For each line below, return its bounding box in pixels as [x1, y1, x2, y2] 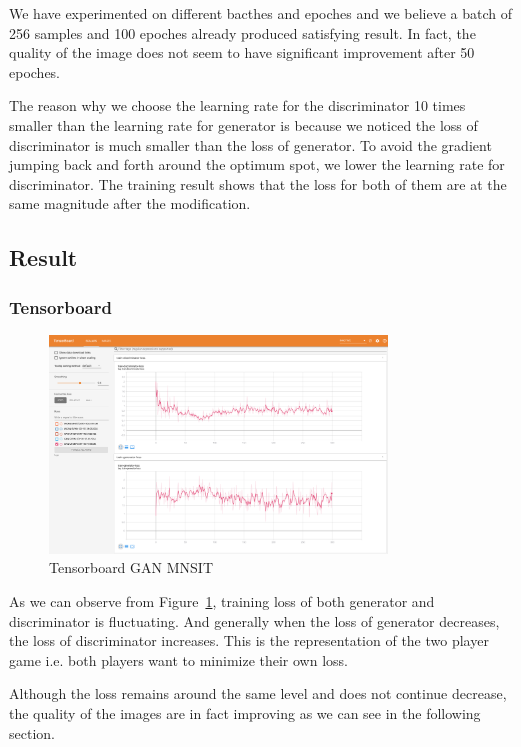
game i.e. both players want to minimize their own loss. [9, 649, 348, 670]
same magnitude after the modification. [9, 193, 251, 214]
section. [9, 722, 55, 743]
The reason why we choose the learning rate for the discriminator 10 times [9, 95, 466, 116]
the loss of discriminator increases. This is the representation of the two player [9, 630, 489, 651]
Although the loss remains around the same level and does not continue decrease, [9, 683, 507, 704]
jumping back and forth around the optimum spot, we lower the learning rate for [9, 154, 505, 175]
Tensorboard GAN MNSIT [49, 557, 213, 578]
